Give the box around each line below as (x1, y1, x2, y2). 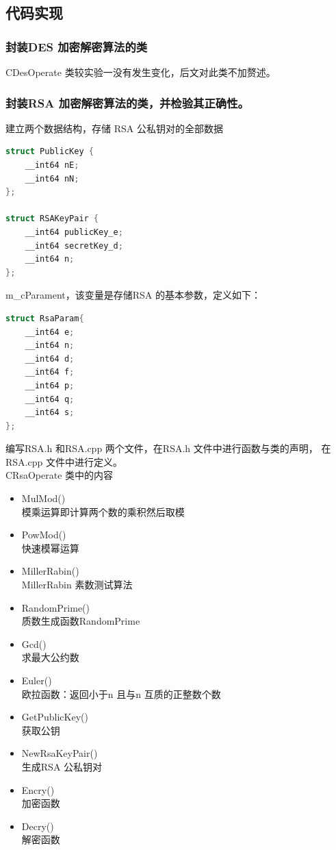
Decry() (21, 818, 54, 833)
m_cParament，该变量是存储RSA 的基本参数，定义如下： (5, 288, 261, 302)
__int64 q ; (25, 394, 75, 404)
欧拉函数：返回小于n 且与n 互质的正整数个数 (21, 686, 221, 701)
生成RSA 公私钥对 (21, 759, 103, 773)
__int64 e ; (25, 327, 75, 337)
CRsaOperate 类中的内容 (5, 468, 114, 482)
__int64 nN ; (25, 173, 79, 184)
